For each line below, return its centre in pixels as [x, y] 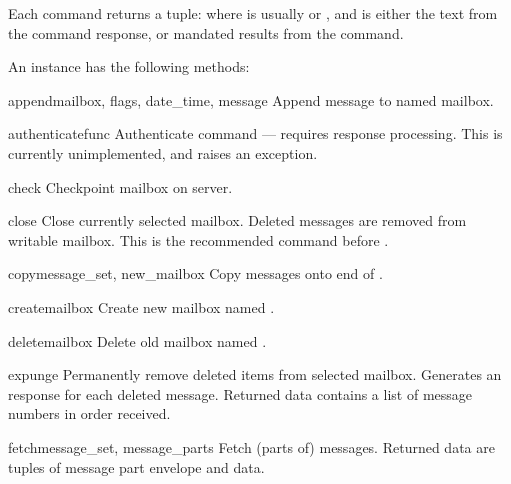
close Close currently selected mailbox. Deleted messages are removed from [237, 220]
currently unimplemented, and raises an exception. [163, 152]
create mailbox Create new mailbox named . [141, 306]
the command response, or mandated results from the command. [206, 32]
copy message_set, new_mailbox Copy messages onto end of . [195, 273]
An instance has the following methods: [129, 66]
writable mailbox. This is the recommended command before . [198, 239]
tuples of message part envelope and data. [136, 466]
